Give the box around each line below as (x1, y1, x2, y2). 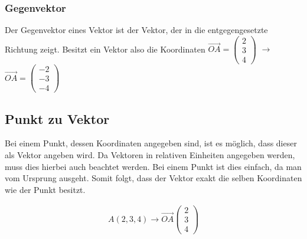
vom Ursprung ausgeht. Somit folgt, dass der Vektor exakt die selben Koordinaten (5, 172, 302, 184)
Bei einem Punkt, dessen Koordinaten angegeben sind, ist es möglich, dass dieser (5, 137, 297, 149)
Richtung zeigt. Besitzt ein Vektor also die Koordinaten (5, 42, 205, 55)
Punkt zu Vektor (5, 109, 110, 127)
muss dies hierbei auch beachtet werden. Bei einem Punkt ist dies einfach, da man (5, 160, 302, 172)
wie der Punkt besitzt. (5, 183, 86, 195)
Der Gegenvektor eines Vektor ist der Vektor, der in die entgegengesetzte (5, 24, 268, 36)
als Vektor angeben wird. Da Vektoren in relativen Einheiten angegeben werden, (5, 148, 295, 161)
